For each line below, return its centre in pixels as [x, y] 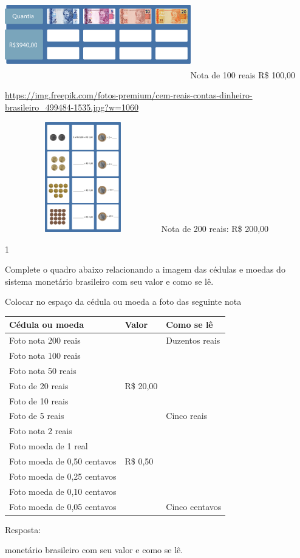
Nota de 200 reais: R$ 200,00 [215, 228]
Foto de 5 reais [37, 416]
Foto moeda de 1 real [49, 446]
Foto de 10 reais [39, 400]
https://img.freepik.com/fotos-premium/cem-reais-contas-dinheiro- [129, 95]
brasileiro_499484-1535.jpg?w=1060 [72, 107]
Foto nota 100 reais [45, 356]
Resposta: [23, 529]
